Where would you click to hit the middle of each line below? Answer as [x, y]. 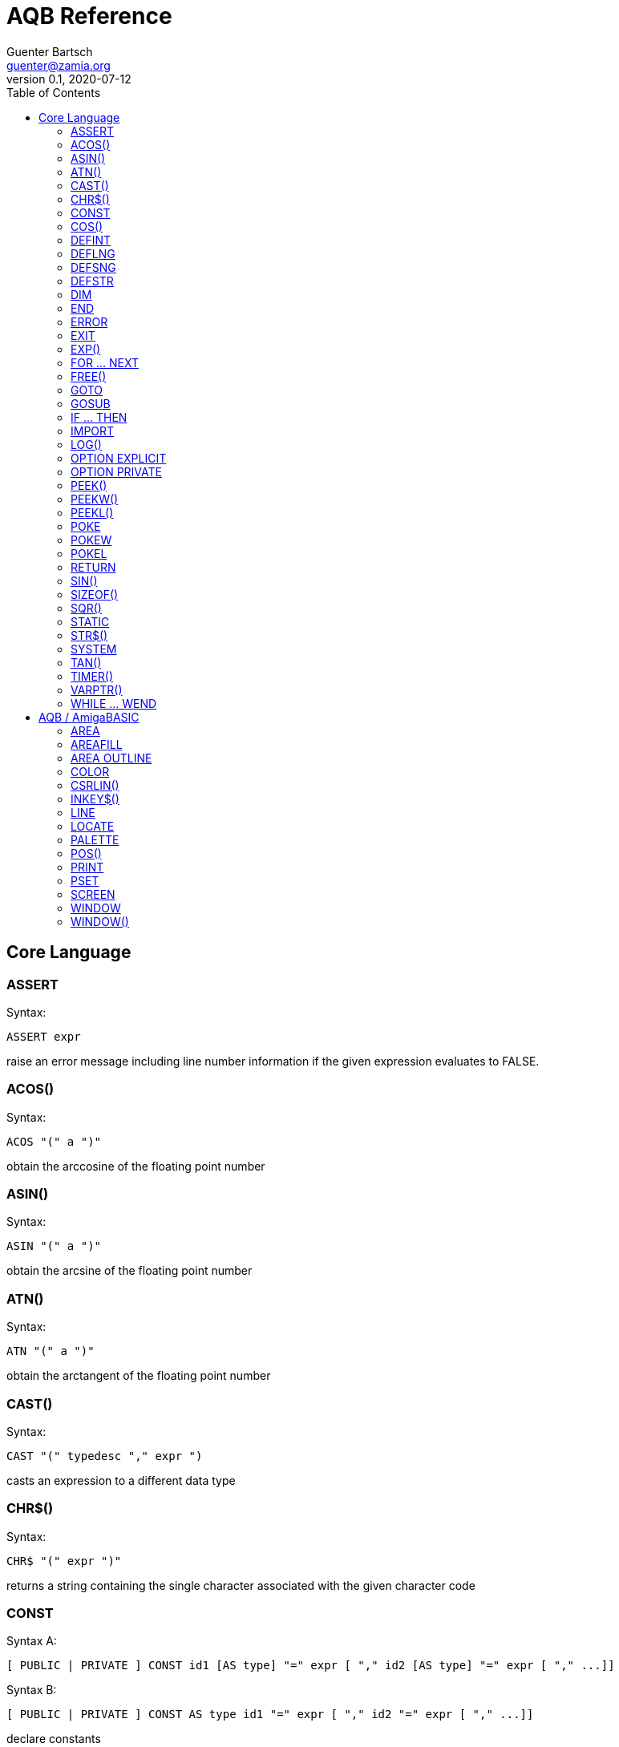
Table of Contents [54, 92]
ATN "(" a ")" [51, 1351]
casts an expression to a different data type [121, 1480]
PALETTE [95, 839]
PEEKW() [95, 499]
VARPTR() [97, 689]
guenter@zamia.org [59, 65]
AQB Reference [89, 16]
